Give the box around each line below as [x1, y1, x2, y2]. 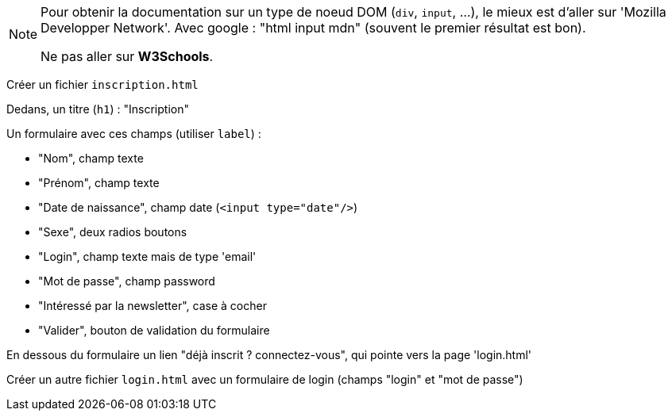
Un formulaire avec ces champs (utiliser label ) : [6, 127, 261, 140]
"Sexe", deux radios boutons [38, 225, 187, 239]
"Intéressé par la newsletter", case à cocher [38, 299, 267, 312]
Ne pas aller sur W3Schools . [41, 48, 214, 64]
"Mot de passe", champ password [38, 274, 215, 288]
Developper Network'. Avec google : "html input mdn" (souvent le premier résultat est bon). [41, 20, 586, 36]
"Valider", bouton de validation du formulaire [38, 323, 270, 337]
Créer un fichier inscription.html [6, 78, 199, 91]
